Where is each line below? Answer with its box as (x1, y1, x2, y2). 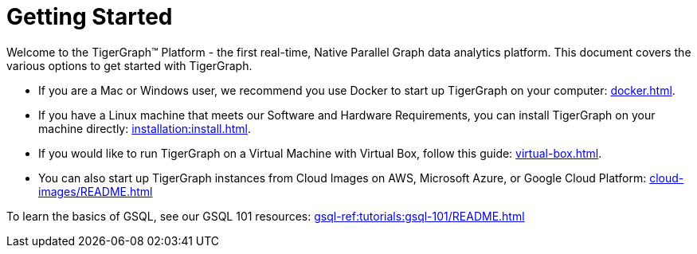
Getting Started (6, 3, 173, 30)
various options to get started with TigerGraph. (6, 58, 253, 72)
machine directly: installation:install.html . (38, 121, 252, 135)
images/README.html (38, 184, 153, 198)
